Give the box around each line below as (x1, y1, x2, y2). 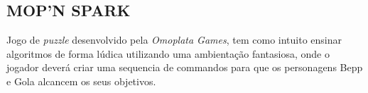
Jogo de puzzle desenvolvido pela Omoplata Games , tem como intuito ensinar (6, 32, 342, 47)
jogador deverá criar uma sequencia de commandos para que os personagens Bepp (6, 60, 363, 75)
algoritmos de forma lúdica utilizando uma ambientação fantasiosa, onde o (6, 46, 330, 61)
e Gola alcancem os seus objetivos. (6, 73, 156, 88)
